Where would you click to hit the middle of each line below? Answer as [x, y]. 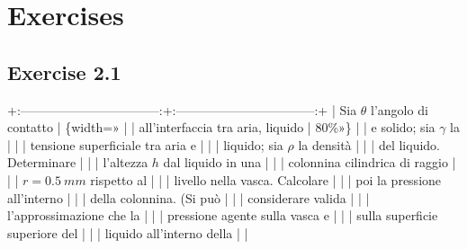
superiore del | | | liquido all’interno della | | [128, 232]
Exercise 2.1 [64, 71]
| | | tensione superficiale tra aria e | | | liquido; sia [145, 144]
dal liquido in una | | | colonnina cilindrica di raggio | [310, 162]
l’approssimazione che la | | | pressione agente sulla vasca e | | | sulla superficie [223, 215]
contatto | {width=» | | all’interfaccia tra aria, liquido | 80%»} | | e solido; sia [221, 127]
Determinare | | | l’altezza [78, 162]
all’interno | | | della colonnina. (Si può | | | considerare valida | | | [189, 197]
